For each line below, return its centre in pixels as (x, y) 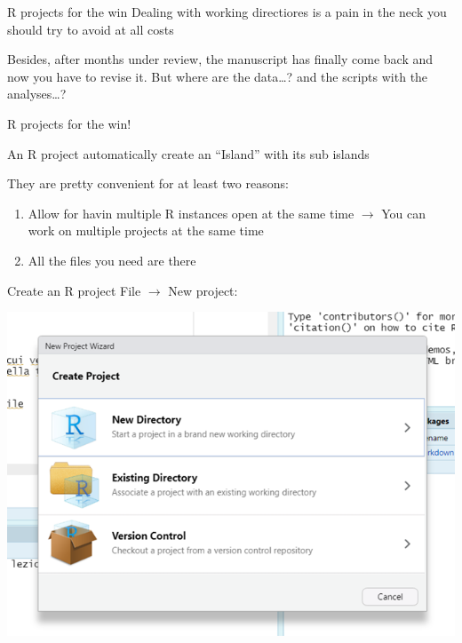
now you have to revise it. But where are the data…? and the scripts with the (218, 76)
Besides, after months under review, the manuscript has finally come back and (220, 59)
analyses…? (37, 94)
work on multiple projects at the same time (146, 230)
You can (404, 213)
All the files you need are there (112, 260)
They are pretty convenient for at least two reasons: (148, 183)
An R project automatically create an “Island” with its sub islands (188, 153)
